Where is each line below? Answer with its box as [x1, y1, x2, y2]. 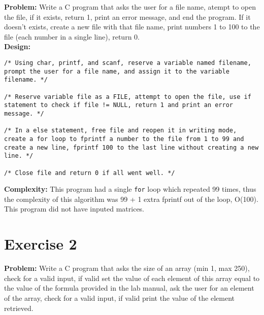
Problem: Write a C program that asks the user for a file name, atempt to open [4, 2, 256, 12]
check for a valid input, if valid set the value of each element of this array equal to [4, 272, 260, 283]
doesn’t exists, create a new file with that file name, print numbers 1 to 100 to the [4, 21, 260, 32]
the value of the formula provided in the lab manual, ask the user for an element [4, 283, 254, 293]
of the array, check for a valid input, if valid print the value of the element [4, 292, 235, 303]
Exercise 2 [4, 233, 77, 254]
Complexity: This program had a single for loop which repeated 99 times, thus [4, 184, 256, 194]
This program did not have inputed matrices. [4, 203, 145, 214]
